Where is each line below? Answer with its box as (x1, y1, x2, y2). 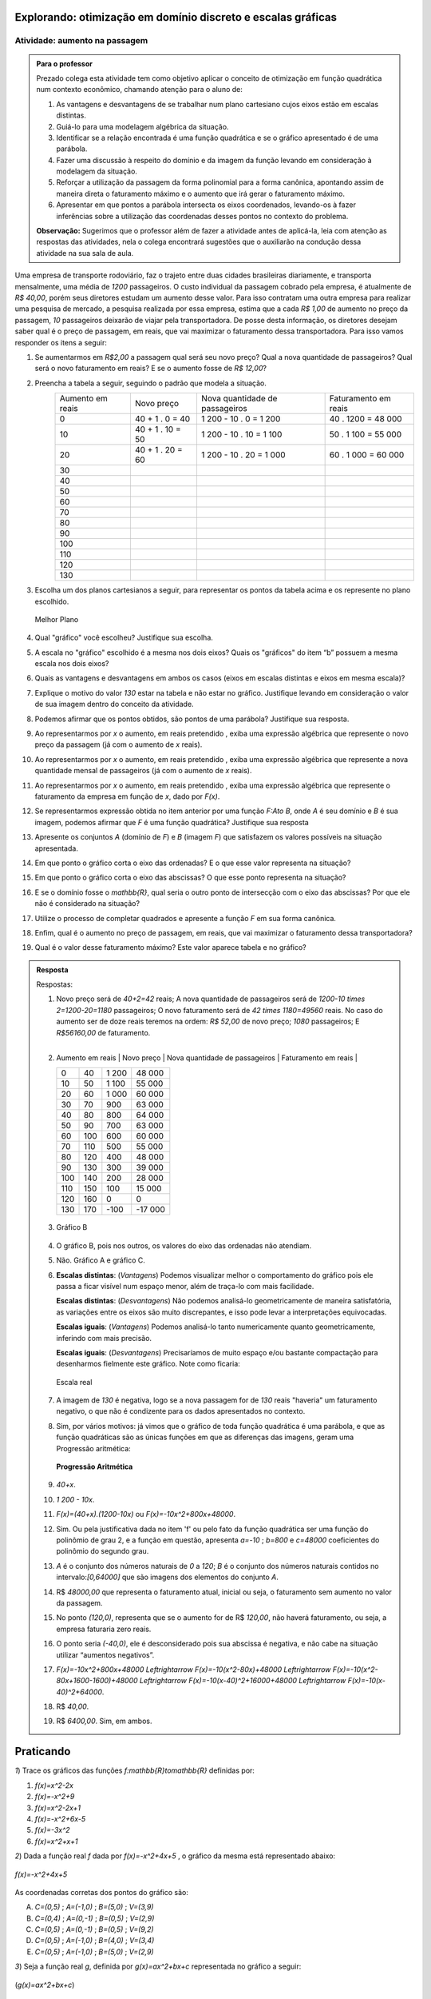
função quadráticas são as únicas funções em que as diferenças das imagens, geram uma (56, 1432, 354, 1442)
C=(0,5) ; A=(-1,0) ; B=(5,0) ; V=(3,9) (34, 1902, 154, 1912)
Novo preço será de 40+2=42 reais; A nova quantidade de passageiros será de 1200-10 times (56, 994, 366, 1003)
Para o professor (36, 58, 93, 68)
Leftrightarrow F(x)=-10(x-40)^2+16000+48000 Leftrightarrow (140, 1676, 346, 1686)
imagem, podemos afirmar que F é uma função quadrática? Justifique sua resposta (34, 817, 309, 827)
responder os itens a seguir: (14, 337, 107, 347)
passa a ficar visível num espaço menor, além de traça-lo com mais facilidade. (56, 1281, 314, 1291)
